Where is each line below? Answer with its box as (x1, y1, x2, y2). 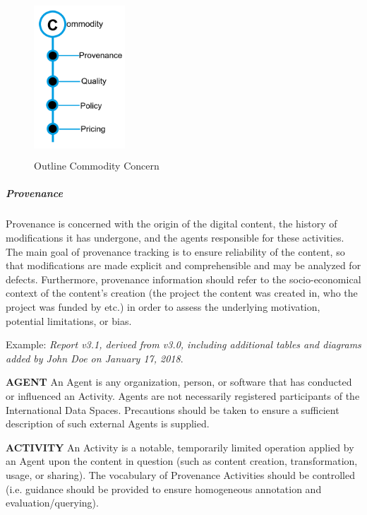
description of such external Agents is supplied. (6, 416, 210, 431)
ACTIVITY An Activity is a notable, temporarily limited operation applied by (6, 439, 354, 454)
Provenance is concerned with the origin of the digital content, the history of (6, 216, 337, 231)
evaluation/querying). (6, 495, 99, 510)
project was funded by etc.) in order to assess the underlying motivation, (6, 299, 320, 314)
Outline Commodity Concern (34, 158, 160, 173)
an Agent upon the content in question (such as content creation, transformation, (6, 454, 358, 468)
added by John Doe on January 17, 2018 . (6, 350, 183, 365)
